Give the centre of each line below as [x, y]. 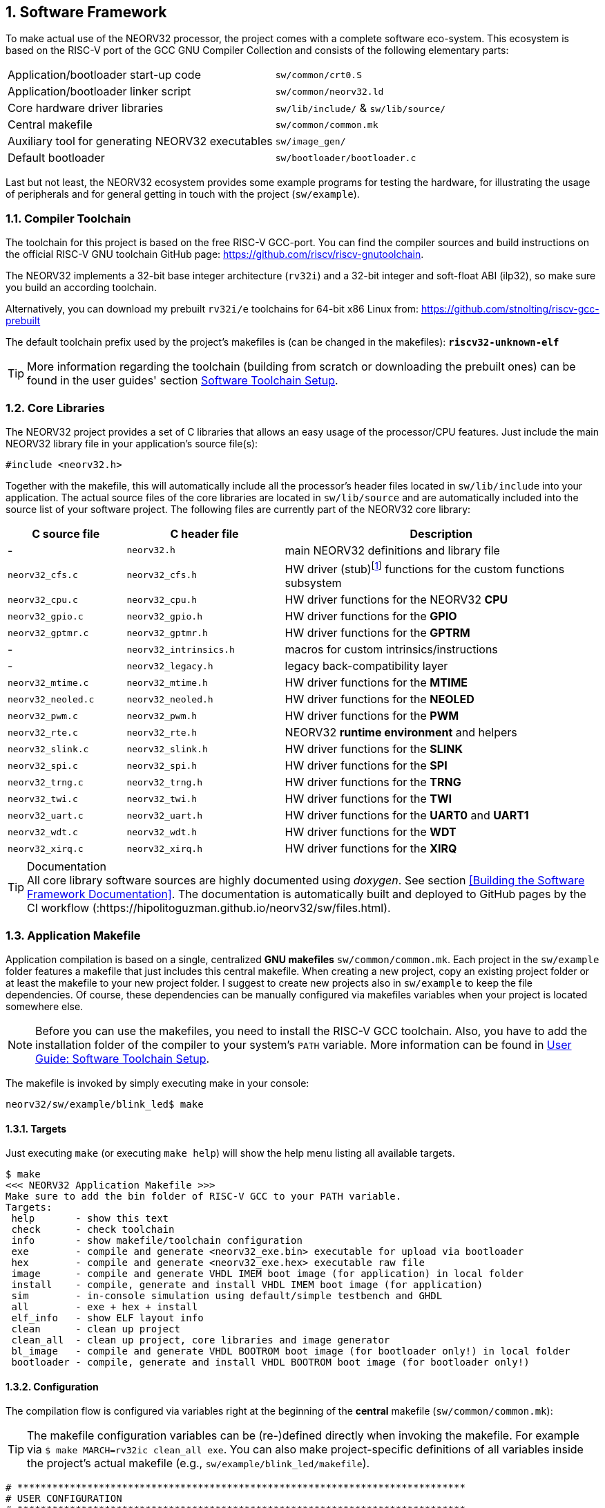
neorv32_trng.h [164, 782]
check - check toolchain [93, 1230]
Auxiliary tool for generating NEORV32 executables [140, 141]
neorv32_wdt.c [43, 832]
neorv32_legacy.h [170, 666]
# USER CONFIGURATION [64, 1499]
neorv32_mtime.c [48, 682]
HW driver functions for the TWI [368, 799]
